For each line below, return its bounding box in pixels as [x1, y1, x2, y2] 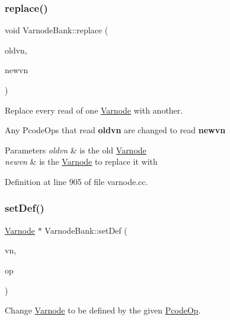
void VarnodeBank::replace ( [5, 24, 108, 36]
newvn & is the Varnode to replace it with [5, 155, 158, 168]
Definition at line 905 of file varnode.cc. [5, 175, 148, 187]
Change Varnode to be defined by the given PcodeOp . [5, 304, 201, 316]
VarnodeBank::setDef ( [44, 224, 127, 236]
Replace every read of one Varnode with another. [5, 103, 183, 116]
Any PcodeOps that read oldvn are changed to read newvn [5, 124, 226, 136]
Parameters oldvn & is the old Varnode [5, 143, 146, 156]
